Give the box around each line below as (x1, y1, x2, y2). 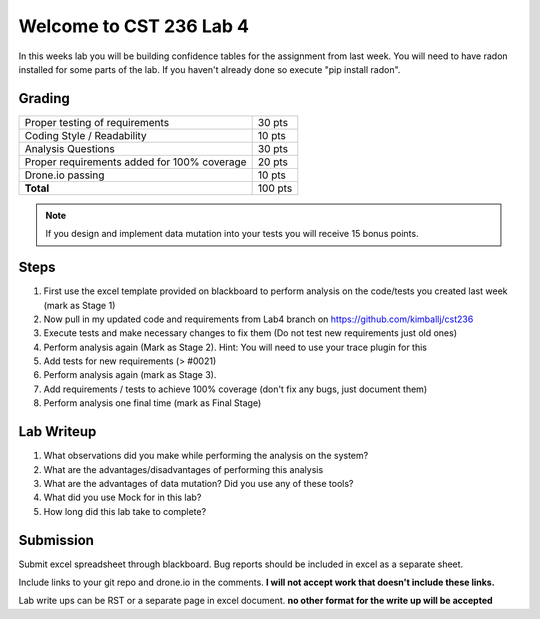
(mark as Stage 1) (43, 299, 116, 311)
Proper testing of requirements (24, 115, 170, 129)
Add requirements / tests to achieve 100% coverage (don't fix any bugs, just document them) (43, 383, 428, 395)
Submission (18, 531, 95, 549)
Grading (18, 90, 70, 107)
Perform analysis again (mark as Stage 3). (43, 369, 217, 381)
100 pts (257, 181, 293, 195)
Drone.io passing (24, 168, 105, 182)
